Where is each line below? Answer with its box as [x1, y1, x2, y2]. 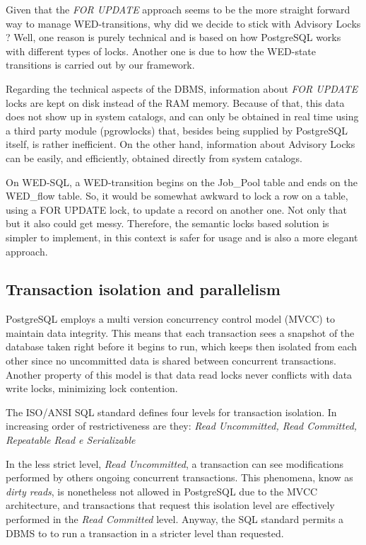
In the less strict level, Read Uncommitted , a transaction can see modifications [6, 456, 344, 471]
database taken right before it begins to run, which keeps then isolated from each [6, 339, 358, 354]
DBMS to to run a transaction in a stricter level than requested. [6, 525, 284, 540]
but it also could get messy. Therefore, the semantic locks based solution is [6, 216, 329, 231]
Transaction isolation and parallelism [6, 278, 281, 300]
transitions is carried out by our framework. [6, 57, 195, 72]
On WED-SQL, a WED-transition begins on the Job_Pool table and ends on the [6, 174, 358, 189]
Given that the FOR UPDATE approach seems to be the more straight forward [6, 2, 350, 16]
